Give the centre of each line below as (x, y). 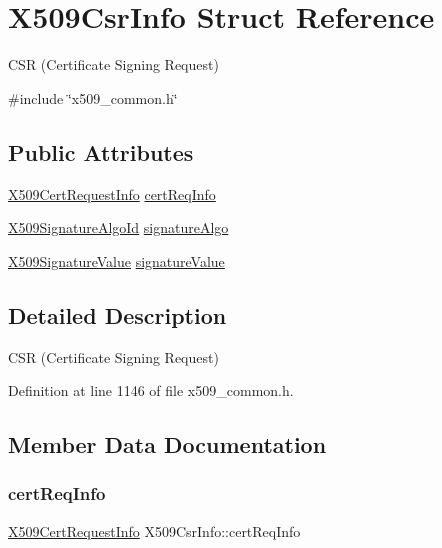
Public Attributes (101, 151)
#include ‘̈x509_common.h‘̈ (93, 97)
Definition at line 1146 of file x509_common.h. (151, 390)
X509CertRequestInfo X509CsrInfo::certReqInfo (154, 530)
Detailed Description (117, 314)
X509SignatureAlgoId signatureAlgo (118, 227)
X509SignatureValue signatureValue (116, 260)
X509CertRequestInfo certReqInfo (112, 193)
